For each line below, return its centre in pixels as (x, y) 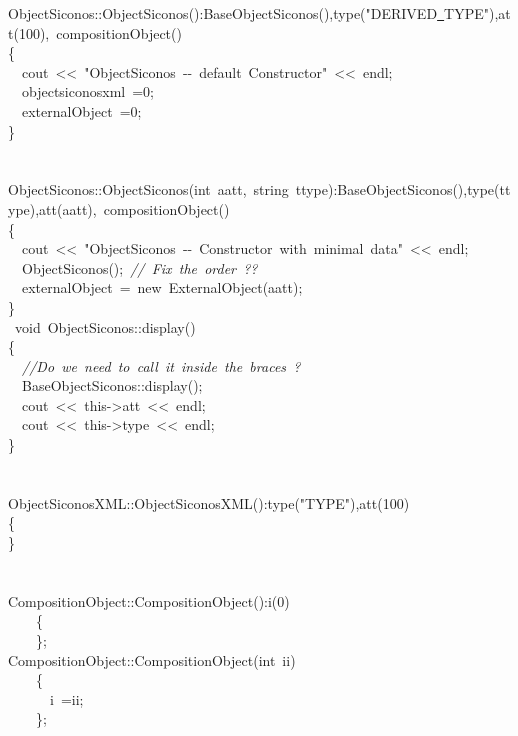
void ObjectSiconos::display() (105, 326)
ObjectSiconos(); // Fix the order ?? (139, 267)
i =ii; (66, 698)
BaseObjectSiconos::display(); (112, 385)
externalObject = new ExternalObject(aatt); (162, 287)
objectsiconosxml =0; (87, 91)
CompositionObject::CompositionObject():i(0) (149, 600)
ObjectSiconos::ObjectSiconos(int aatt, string (148, 189)
